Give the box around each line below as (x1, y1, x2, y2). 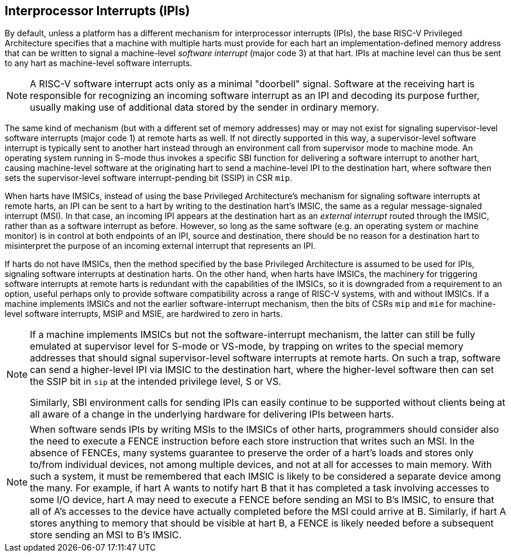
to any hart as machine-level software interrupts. (5, 58, 193, 69)
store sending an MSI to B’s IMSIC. (30, 529, 182, 541)
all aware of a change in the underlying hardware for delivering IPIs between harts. (30, 408, 394, 421)
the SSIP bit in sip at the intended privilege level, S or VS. (30, 375, 282, 388)
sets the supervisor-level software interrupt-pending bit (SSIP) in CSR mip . (5, 173, 293, 183)
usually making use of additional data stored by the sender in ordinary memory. (30, 101, 379, 114)
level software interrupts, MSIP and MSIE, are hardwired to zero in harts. (5, 309, 283, 319)
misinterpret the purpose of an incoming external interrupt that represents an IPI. (5, 241, 316, 251)
